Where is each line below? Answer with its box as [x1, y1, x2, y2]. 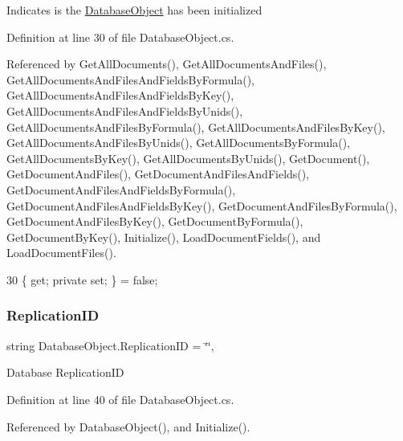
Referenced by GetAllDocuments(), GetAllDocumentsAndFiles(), [6, 55, 327, 72]
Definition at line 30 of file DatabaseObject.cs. [6, 28, 234, 45]
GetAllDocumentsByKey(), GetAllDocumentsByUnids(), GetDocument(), [6, 149, 370, 166]
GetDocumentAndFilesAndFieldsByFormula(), [6, 181, 236, 198]
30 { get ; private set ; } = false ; [6, 271, 158, 288]
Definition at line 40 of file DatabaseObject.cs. [6, 390, 234, 407]
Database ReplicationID [6, 364, 124, 381]
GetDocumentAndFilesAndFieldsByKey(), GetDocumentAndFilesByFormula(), [6, 197, 397, 214]
